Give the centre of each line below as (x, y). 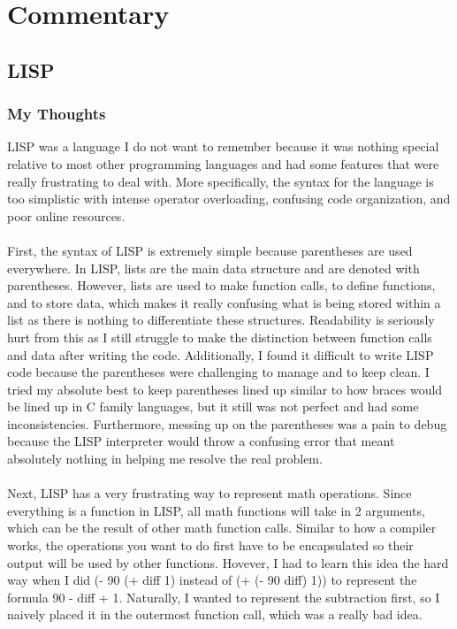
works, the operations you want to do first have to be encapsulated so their (210, 545)
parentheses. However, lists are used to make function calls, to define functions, (221, 285)
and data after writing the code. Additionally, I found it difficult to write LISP (221, 354)
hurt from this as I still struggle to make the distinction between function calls (220, 337)
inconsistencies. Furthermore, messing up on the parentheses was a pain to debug (227, 423)
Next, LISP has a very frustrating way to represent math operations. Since (209, 493)
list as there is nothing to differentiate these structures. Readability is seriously (221, 320)
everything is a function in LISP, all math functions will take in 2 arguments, (216, 510)
